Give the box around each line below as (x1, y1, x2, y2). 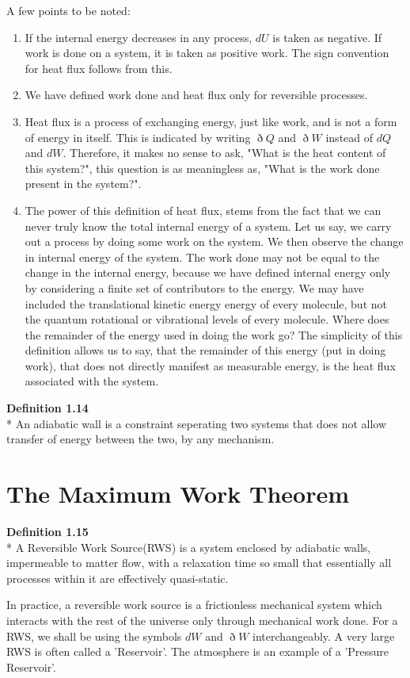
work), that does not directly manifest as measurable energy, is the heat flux (25, 357, 396, 373)
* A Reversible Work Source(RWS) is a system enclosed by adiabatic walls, (6, 538, 371, 555)
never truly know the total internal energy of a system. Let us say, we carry (25, 217, 392, 234)
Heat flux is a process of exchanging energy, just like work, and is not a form (25, 113, 397, 129)
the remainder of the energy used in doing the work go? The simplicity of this (25, 326, 403, 343)
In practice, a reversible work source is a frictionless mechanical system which (6, 596, 382, 613)
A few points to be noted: (6, 2, 131, 18)
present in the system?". (25, 175, 142, 192)
